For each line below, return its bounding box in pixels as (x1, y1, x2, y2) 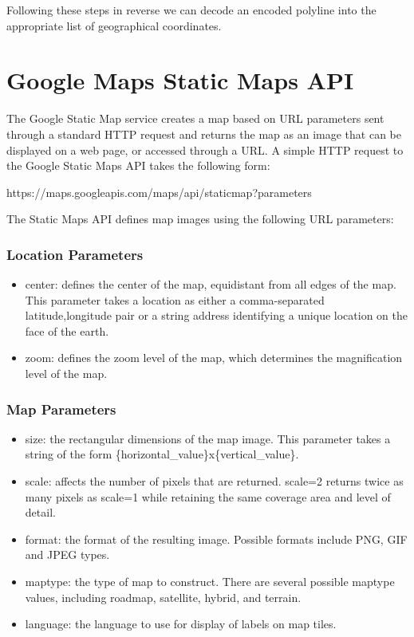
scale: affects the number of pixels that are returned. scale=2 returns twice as (25, 473, 404, 490)
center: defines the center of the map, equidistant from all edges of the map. (25, 276, 396, 293)
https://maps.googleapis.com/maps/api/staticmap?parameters (6, 183, 312, 200)
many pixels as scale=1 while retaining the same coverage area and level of (25, 488, 391, 505)
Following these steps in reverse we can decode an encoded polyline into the (6, 2, 377, 18)
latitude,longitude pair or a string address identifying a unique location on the (25, 307, 408, 324)
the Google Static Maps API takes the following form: (6, 157, 270, 174)
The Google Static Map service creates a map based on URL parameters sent (6, 110, 384, 127)
